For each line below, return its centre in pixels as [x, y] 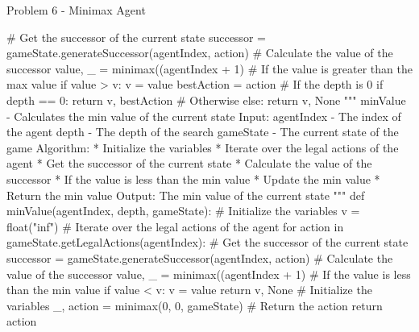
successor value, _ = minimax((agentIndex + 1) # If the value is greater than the [209, 68]
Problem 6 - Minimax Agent [76, 10]
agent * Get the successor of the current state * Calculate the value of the [189, 163]
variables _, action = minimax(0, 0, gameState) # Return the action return [195, 305]
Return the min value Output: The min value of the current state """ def [186, 195]
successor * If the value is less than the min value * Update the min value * [193, 178]
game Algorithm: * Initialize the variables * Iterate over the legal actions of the [203, 147]
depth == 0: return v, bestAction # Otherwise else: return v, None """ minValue [206, 100]
